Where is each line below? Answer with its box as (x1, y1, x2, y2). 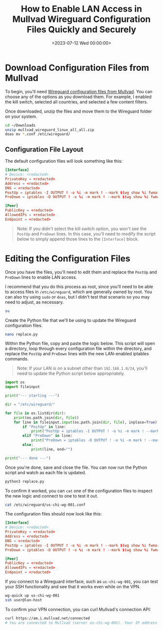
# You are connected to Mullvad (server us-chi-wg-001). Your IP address (5, 620, 158, 625)
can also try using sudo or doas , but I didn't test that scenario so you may (5, 294, 150, 299)
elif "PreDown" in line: (22, 433, 73, 438)
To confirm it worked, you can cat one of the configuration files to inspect (5, 488, 153, 494)
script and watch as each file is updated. (5, 469, 86, 475)
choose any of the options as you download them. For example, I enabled (5, 94, 152, 99)
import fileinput (5, 384, 40, 389)
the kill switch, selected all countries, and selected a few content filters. (5, 99, 148, 105)
